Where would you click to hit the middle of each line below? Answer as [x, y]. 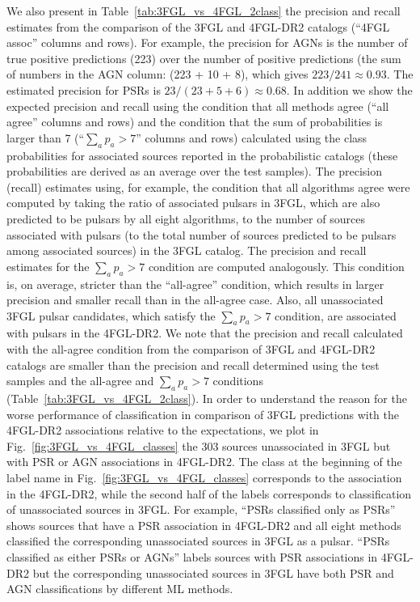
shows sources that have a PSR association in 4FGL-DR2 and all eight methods [204, 525]
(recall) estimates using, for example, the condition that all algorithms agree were [208, 187]
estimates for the [48, 266]
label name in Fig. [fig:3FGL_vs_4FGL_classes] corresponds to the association [204, 478]
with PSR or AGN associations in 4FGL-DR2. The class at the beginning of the [204, 462]
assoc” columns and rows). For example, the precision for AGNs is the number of [207, 42]
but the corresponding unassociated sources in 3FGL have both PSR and [213, 572]
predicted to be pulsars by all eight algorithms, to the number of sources [186, 218]
